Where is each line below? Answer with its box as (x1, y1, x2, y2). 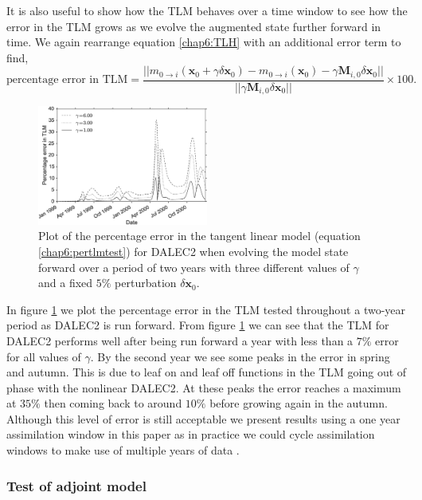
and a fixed (38, 274, 93, 291)
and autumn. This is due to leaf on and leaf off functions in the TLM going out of (6, 364, 407, 380)
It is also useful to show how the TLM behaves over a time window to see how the (6, 2, 408, 18)
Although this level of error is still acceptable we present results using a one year (6, 410, 401, 427)
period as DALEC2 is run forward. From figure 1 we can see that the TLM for (6, 317, 389, 333)
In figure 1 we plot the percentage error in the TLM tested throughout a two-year (6, 301, 406, 317)
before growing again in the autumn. (209, 395, 388, 411)
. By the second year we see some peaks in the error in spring (90, 348, 390, 364)
